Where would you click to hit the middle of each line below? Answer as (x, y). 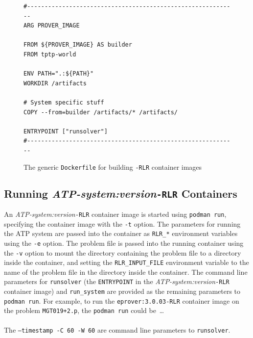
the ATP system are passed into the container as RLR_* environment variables (121, 233)
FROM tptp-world (50, 54)
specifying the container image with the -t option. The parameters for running (122, 223)
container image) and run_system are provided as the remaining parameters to (122, 291)
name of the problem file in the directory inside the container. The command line (126, 272)
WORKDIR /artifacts (55, 83)
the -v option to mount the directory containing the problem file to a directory (123, 252)
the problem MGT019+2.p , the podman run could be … (84, 310)
